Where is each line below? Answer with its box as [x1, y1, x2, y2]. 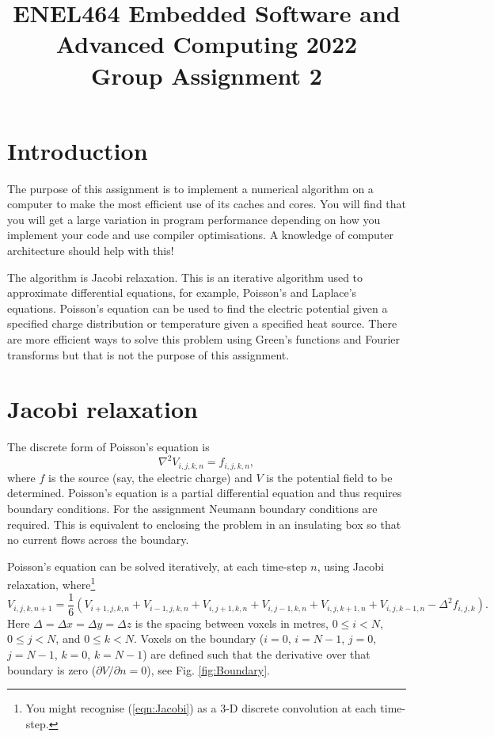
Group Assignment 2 [91, 59, 322, 91]
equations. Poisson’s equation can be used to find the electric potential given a [7, 299, 388, 316]
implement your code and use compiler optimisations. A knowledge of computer [7, 226, 393, 243]
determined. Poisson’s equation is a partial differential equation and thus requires [7, 484, 402, 501]
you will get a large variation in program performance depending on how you [7, 211, 381, 227]
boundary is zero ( [7, 661, 97, 678]
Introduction [7, 134, 148, 166]
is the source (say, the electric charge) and [48, 469, 253, 485]
